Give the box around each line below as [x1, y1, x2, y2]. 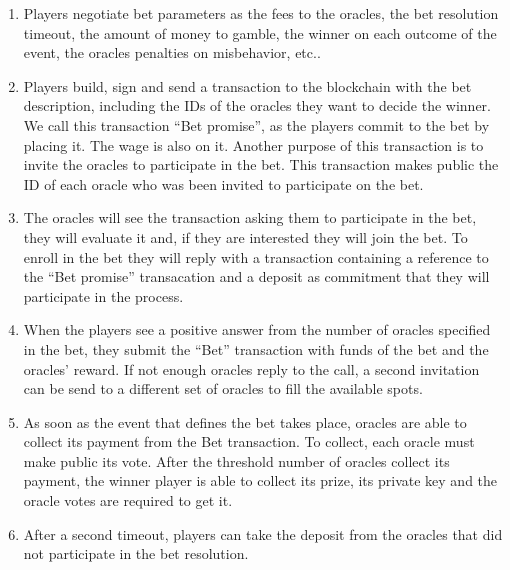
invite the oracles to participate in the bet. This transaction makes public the [23, 154, 499, 175]
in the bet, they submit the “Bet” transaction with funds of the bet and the [23, 338, 489, 359]
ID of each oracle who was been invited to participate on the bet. [23, 173, 424, 194]
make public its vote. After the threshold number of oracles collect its [23, 450, 450, 471]
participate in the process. [23, 285, 184, 306]
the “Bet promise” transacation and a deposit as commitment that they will [23, 266, 490, 287]
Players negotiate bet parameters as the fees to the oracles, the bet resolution [23, 3, 499, 23]
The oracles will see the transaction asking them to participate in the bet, [23, 207, 477, 228]
